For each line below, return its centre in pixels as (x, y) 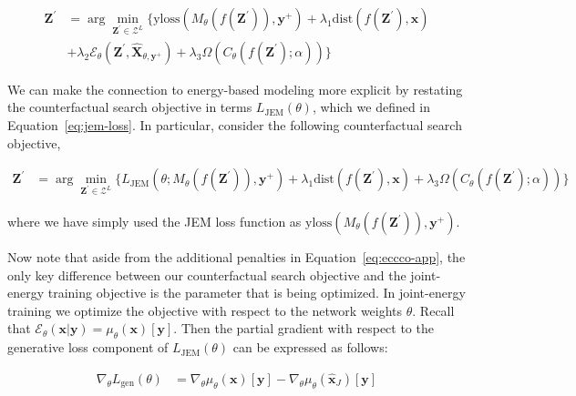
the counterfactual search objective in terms (130, 107)
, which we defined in (371, 107)
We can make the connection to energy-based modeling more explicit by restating (235, 89)
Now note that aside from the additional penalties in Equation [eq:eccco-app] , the (237, 257)
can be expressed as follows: (310, 347)
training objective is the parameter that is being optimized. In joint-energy (257, 293)
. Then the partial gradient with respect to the (303, 328)
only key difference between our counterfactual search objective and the (207, 274)
